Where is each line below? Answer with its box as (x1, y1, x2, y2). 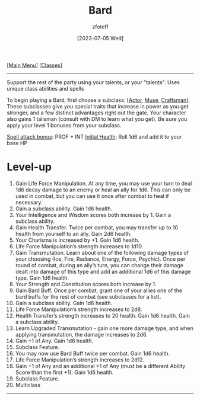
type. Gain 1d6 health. (15, 274, 69, 281)
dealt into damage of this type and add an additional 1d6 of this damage (15, 268, 191, 275)
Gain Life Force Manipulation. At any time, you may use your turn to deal (15, 180, 192, 187)
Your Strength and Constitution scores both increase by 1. (15, 280, 157, 287)
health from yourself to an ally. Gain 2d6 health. (15, 230, 132, 237)
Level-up (7, 161, 52, 174)
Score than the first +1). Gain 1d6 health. (15, 369, 114, 376)
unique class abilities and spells (7, 85, 84, 92)
